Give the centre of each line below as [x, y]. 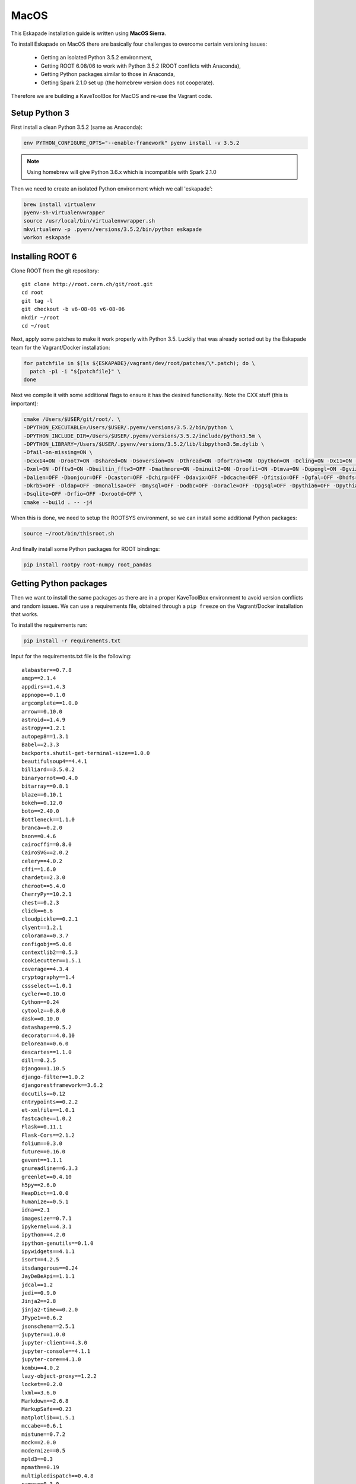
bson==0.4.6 [39, 836]
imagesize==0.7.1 [47, 1218]
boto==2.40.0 [40, 811]
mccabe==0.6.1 [42, 1426]
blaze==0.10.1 [42, 795]
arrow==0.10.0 [42, 711]
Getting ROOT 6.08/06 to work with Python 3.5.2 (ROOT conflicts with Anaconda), [141, 66]
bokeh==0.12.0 [42, 803]
